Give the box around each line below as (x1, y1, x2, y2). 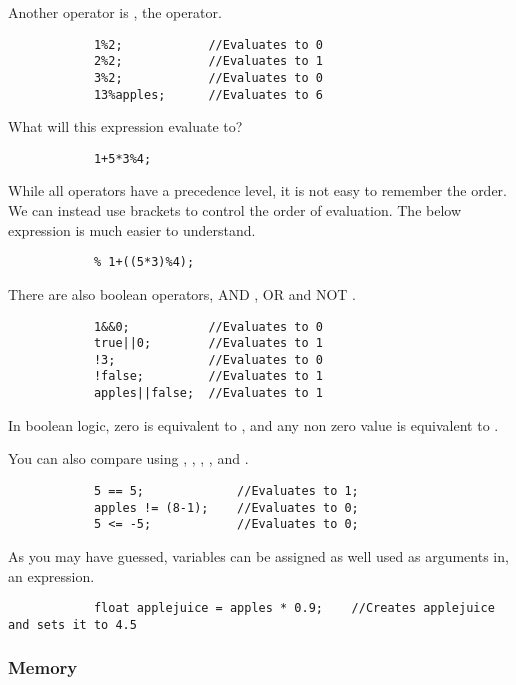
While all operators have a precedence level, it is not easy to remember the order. (8, 180, 507, 201)
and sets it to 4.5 (8, 617, 137, 632)
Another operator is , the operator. (8, 2, 222, 22)
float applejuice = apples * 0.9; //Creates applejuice (93, 601, 495, 616)
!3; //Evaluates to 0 (93, 352, 323, 367)
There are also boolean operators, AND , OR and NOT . (8, 283, 356, 304)
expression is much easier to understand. (8, 219, 256, 240)
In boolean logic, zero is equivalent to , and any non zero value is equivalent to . (8, 414, 499, 435)
